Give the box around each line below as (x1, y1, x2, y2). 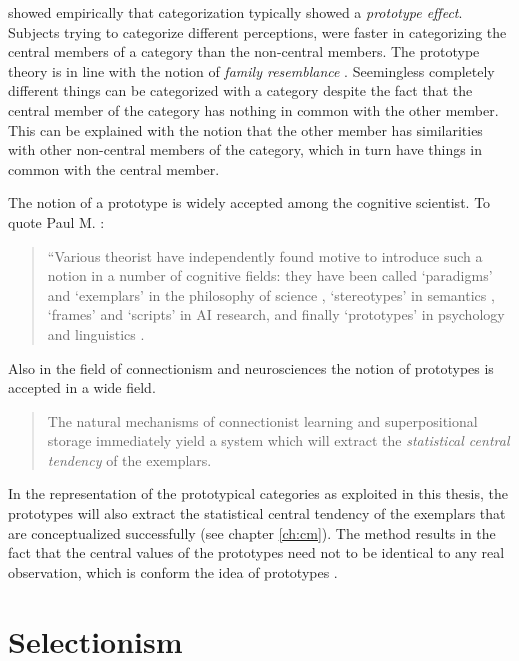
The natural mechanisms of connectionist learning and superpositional (47, 410, 478, 431)
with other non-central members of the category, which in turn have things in (8, 139, 483, 160)
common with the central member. (8, 158, 220, 179)
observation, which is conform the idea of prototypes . (8, 561, 338, 582)
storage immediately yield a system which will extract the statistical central (47, 430, 510, 451)
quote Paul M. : (8, 211, 105, 232)
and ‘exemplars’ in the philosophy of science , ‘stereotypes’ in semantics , (47, 284, 495, 305)
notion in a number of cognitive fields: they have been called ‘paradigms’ (47, 265, 493, 286)
